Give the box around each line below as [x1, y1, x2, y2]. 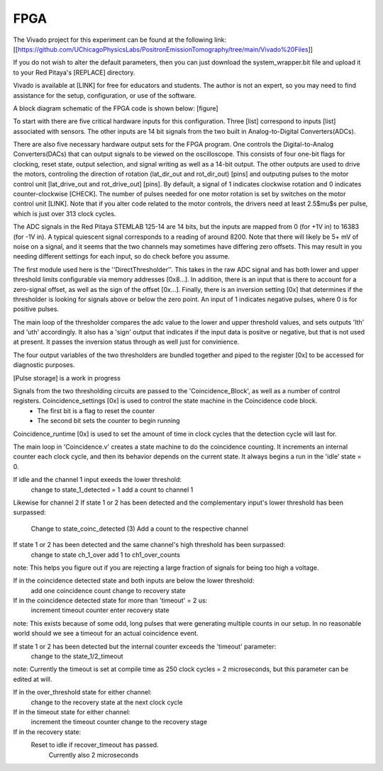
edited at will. [13, 675, 52, 683]
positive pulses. [13, 305, 60, 313]
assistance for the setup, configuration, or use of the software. [13, 91, 196, 99]
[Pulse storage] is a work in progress [13, 373, 121, 382]
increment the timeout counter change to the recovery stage [30, 718, 208, 726]
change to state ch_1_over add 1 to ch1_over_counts [30, 550, 181, 559]
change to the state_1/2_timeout [30, 652, 123, 660]
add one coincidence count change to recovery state [30, 586, 186, 595]
